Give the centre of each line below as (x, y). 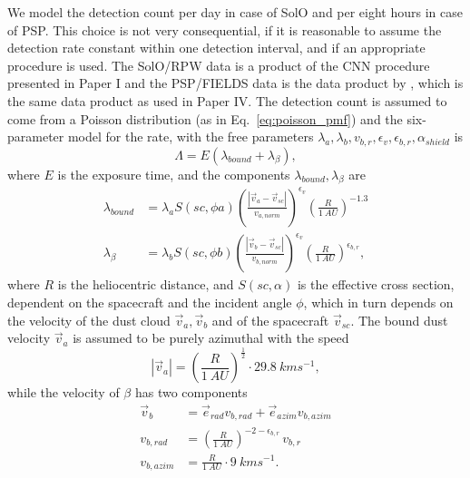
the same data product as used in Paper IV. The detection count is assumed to (227, 100)
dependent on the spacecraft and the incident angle (150, 302)
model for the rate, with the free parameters (191, 137)
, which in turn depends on (378, 302)
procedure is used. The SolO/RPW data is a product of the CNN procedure (219, 65)
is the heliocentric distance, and (146, 284)
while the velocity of (64, 392)
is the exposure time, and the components (174, 174)
